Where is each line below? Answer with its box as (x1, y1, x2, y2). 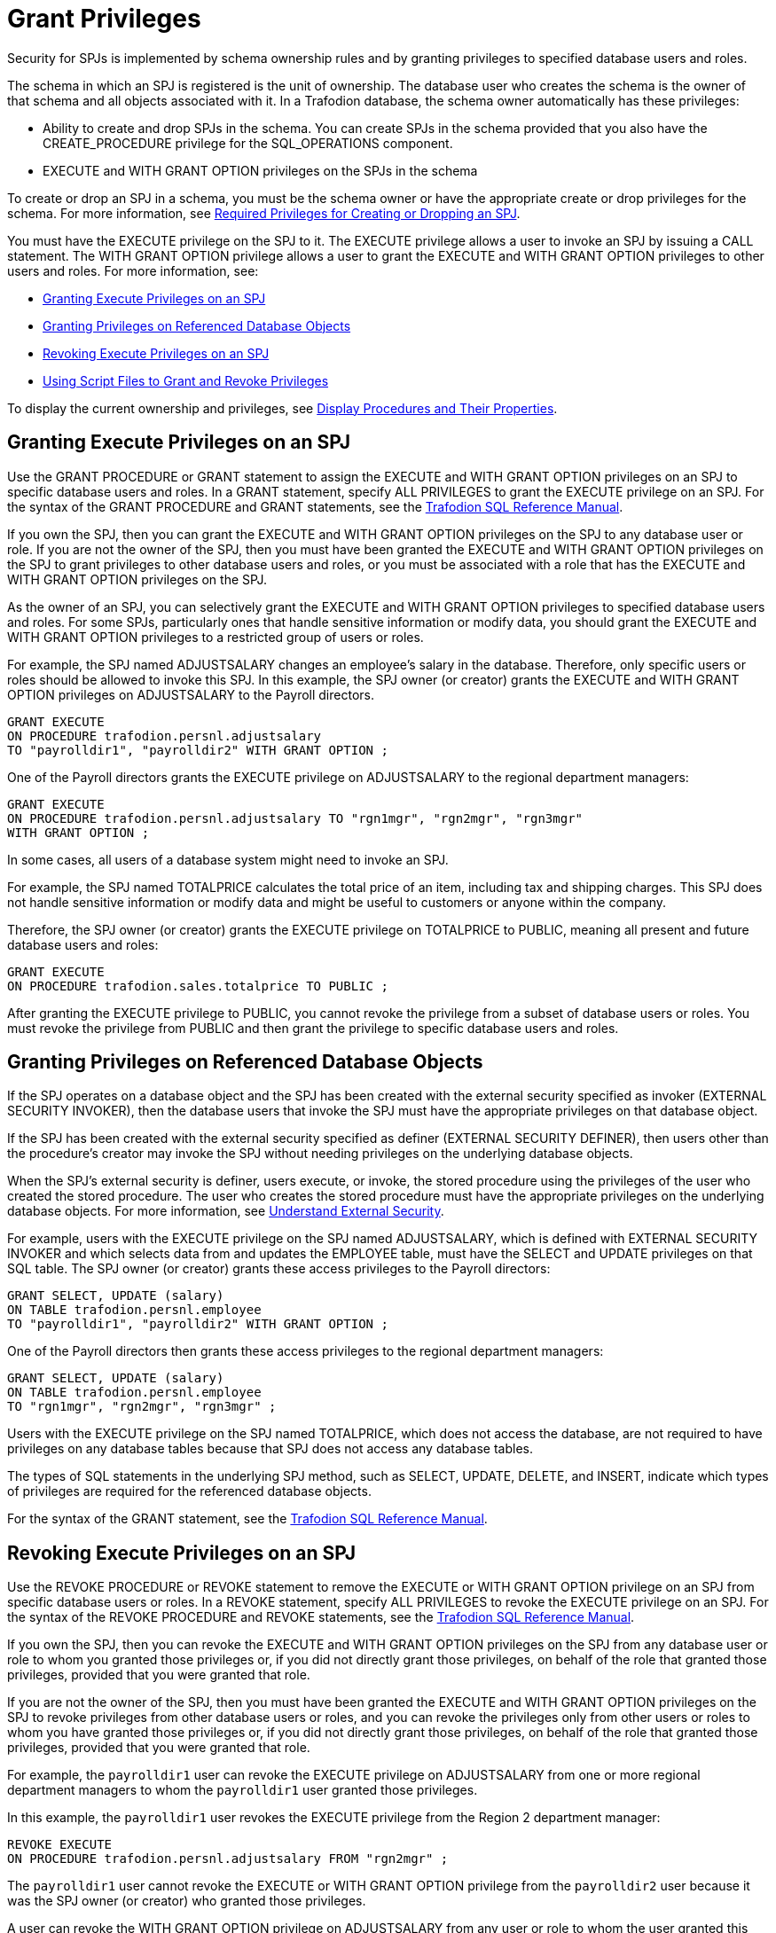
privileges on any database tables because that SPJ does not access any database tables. (7, 1441, 533, 1457)
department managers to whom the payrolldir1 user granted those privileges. (7, 1782, 478, 1798)
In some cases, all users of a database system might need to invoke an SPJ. (7, 851, 449, 867)
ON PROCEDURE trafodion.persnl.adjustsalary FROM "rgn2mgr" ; (7, 1851, 449, 1866)
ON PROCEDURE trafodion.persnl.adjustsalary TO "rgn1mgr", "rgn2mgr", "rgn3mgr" (7, 810, 584, 826)
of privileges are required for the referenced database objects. (7, 1483, 372, 1499)
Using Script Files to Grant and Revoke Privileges (43, 372, 329, 388)
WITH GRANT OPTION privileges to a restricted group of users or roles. (7, 629, 424, 645)
